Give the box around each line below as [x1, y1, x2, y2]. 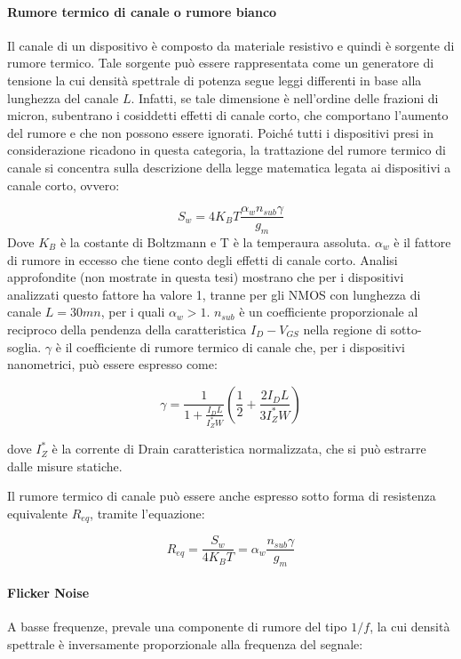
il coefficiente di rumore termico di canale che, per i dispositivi [65, 337, 405, 356]
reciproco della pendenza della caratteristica [7, 319, 247, 338]
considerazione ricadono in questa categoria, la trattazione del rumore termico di [7, 141, 446, 159]
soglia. [7, 337, 42, 356]
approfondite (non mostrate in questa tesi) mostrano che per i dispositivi [7, 268, 404, 286]
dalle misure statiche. [7, 456, 123, 475]
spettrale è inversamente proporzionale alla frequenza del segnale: [7, 634, 363, 653]
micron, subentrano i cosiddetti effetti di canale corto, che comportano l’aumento [7, 106, 449, 125]
